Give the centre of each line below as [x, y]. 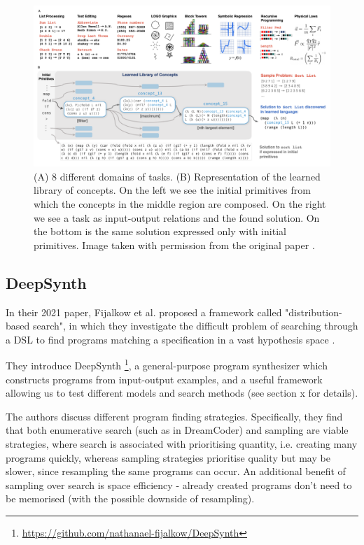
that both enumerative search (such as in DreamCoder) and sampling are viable [177, 430]
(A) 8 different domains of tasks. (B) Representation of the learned [177, 176]
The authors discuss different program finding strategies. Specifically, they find [174, 416]
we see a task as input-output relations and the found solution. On [177, 217]
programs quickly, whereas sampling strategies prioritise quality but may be [168, 457]
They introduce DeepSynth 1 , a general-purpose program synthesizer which [167, 364]
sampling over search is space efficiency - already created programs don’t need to [179, 484]
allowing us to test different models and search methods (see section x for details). [182, 393]
